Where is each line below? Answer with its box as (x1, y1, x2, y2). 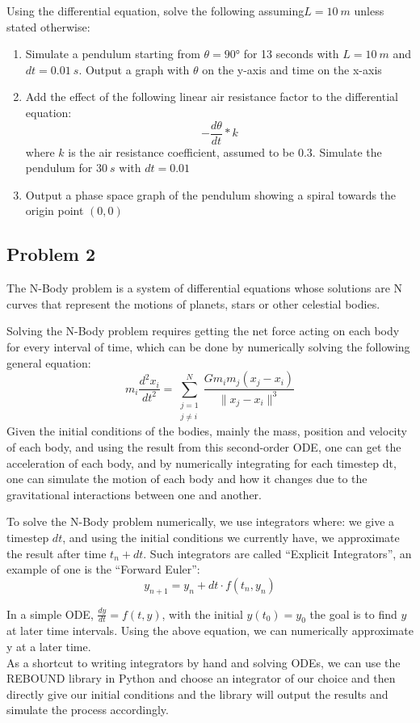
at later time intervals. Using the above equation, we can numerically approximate (6, 622, 414, 639)
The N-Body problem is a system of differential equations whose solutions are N (6, 280, 403, 296)
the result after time (6, 544, 107, 561)
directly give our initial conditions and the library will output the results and (6, 685, 388, 702)
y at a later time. (6, 637, 91, 654)
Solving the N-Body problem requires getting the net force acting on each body (6, 322, 400, 339)
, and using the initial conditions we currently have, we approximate (62, 528, 400, 545)
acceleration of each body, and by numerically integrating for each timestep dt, (6, 454, 397, 471)
